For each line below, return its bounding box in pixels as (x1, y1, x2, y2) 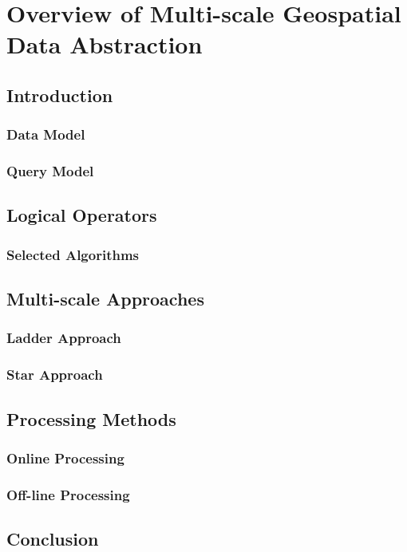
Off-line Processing (6, 484, 130, 504)
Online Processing (6, 448, 124, 467)
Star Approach (6, 365, 103, 384)
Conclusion (6, 526, 99, 550)
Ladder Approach (6, 328, 121, 348)
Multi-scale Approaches (6, 286, 204, 311)
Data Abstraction (6, 28, 203, 61)
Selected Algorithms (6, 244, 140, 264)
